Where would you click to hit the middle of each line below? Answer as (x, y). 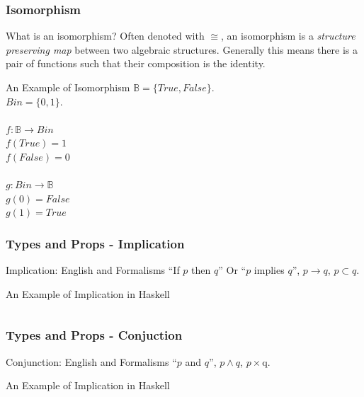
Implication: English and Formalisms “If (93, 270)
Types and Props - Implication (95, 243)
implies (269, 270)
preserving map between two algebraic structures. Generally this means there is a (182, 49)
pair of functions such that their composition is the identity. (136, 63)
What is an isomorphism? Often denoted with (105, 36)
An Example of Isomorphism (68, 87)
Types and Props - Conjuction (94, 335)
